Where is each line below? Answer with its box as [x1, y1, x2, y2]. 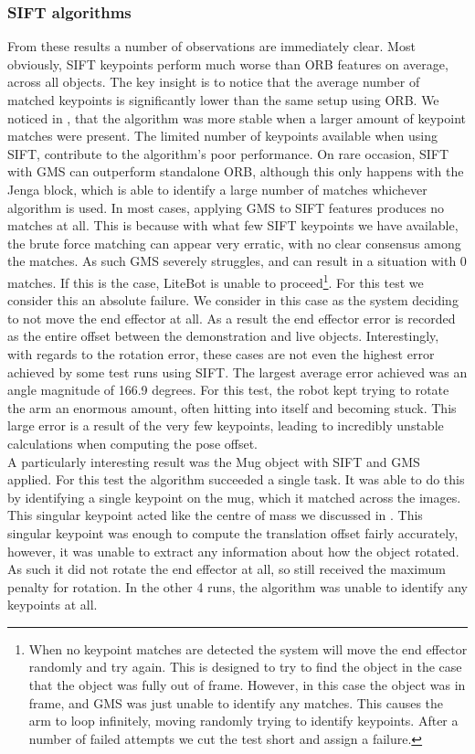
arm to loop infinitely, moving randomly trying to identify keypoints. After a [28, 711, 459, 730]
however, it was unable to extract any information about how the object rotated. [7, 541, 459, 560]
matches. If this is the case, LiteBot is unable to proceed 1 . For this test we [7, 270, 424, 292]
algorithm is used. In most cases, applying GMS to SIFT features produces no [7, 197, 445, 217]
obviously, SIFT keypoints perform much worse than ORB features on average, [7, 54, 449, 73]
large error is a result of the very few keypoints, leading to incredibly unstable [7, 416, 444, 435]
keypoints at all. [7, 595, 98, 614]
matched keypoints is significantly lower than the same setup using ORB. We [7, 90, 439, 109]
